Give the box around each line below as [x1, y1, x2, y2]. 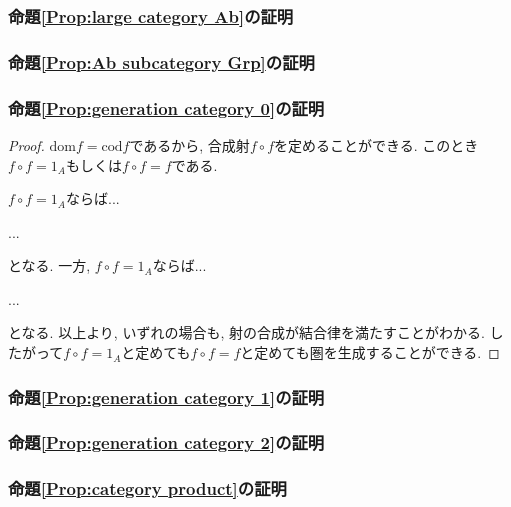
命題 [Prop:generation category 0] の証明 [8, 95, 325, 120]
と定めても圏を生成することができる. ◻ [240, 342, 500, 363]
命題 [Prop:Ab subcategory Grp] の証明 [8, 49, 315, 74]
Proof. [8, 134, 45, 155]
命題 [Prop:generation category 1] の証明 [8, 384, 325, 409]
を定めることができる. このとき [274, 134, 479, 155]
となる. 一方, [8, 255, 91, 276]
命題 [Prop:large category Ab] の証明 [8, 3, 294, 28]
